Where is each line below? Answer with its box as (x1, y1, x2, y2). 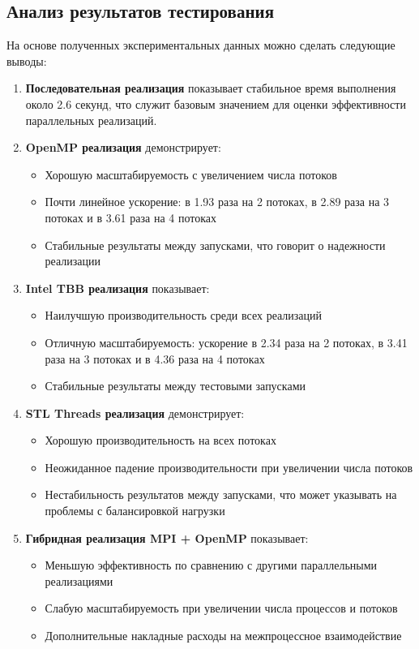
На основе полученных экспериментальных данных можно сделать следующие (6, 37, 395, 54)
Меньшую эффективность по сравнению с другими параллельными (45, 557, 378, 574)
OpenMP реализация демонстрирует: (25, 139, 221, 156)
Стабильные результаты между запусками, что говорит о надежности (45, 236, 386, 253)
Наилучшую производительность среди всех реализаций (45, 307, 323, 324)
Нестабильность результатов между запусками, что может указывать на (45, 486, 397, 503)
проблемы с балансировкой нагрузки (45, 502, 225, 519)
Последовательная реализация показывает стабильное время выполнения (25, 80, 396, 97)
